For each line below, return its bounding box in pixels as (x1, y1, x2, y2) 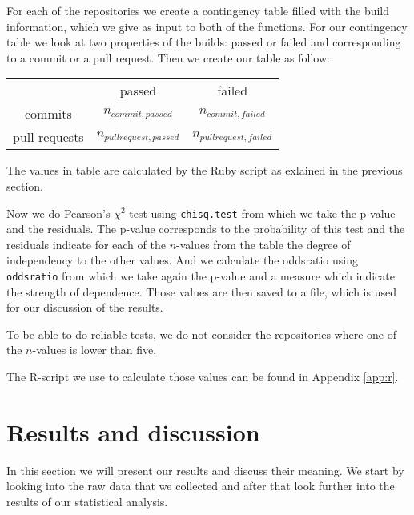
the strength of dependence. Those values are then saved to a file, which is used (6, 283, 396, 300)
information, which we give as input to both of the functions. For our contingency (6, 18, 408, 34)
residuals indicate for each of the (6, 235, 166, 252)
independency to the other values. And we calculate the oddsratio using (6, 251, 358, 268)
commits (24, 104, 72, 123)
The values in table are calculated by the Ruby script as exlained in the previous (6, 162, 403, 179)
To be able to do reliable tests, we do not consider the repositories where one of (6, 325, 397, 342)
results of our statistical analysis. (6, 493, 168, 509)
